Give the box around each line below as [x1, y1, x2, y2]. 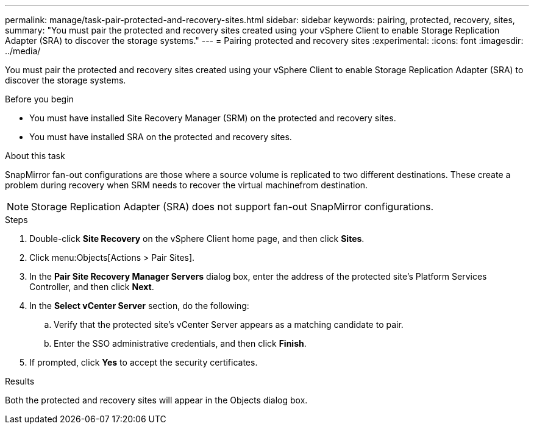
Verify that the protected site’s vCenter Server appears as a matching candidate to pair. [54, 319, 404, 330]
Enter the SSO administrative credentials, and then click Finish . [54, 338, 307, 349]
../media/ [5, 46, 41, 56]
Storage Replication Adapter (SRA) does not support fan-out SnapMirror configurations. [31, 200, 434, 213]
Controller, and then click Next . [29, 282, 154, 292]
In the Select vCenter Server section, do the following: [29, 300, 249, 311]
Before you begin [5, 94, 74, 104]
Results [5, 376, 35, 386]
